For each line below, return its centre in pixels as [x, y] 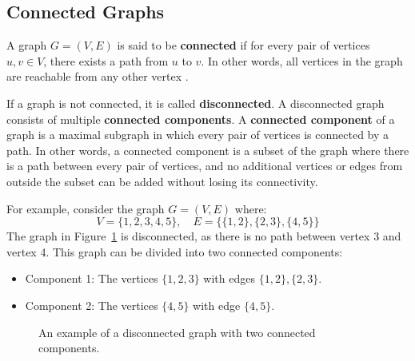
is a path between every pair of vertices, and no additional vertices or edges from [205, 166]
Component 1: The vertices [92, 278]
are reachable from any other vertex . [98, 76]
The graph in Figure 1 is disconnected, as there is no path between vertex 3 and [204, 236]
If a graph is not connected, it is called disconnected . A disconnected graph [196, 103]
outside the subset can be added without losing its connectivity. [162, 181]
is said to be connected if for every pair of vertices [243, 45]
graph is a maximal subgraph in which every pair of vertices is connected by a [198, 135]
